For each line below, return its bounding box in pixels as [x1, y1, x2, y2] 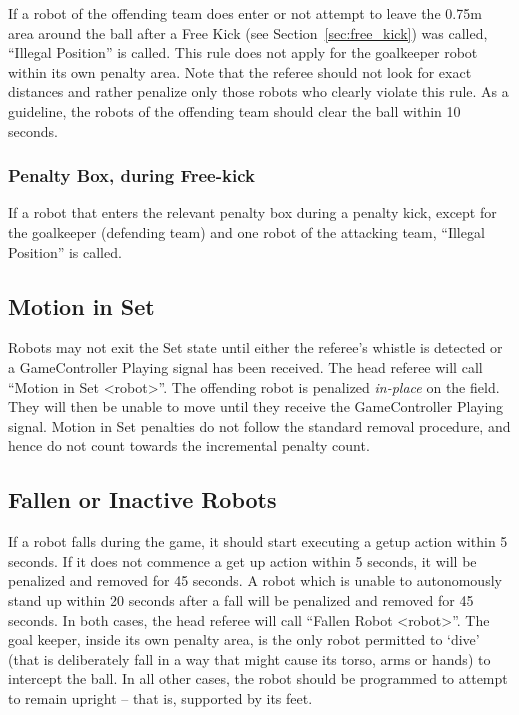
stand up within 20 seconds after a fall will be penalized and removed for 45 [8, 589, 474, 610]
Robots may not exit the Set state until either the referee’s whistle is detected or [8, 337, 503, 358]
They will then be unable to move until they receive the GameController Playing [8, 396, 504, 417]
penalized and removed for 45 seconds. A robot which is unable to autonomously [8, 570, 502, 591]
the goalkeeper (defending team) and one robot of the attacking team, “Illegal [8, 221, 485, 242]
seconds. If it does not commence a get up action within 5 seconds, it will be [8, 550, 477, 571]
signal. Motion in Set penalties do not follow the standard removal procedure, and [8, 415, 511, 436]
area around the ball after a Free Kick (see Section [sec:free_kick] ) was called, [8, 22, 488, 43]
